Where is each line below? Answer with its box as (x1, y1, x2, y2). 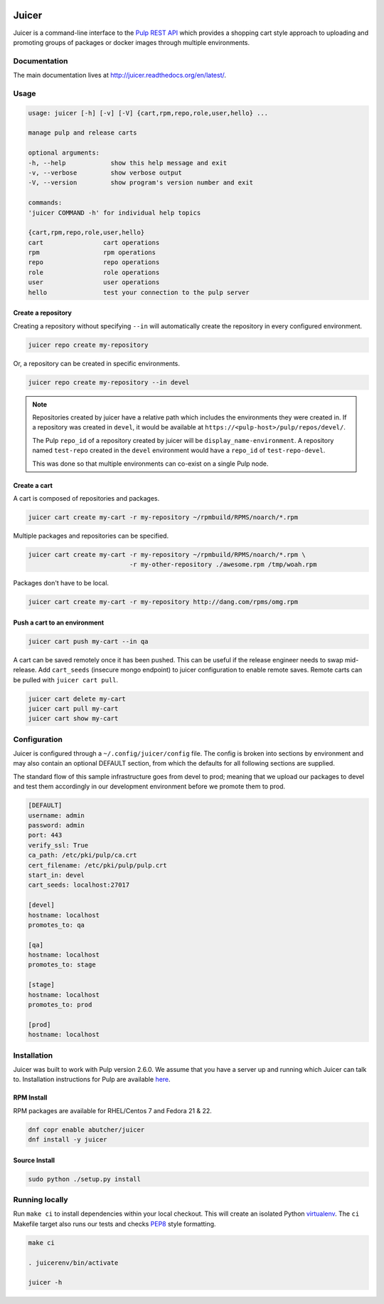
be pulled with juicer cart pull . (13, 675, 119, 684)
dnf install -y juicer (28, 1136, 107, 1144)
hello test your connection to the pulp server (28, 288, 250, 296)
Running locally (13, 1195, 68, 1205)
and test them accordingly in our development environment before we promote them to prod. (13, 782, 286, 791)
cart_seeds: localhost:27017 (28, 881, 130, 890)
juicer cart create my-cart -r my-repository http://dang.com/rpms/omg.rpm (28, 598, 299, 606)
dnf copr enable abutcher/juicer (28, 1125, 145, 1134)
